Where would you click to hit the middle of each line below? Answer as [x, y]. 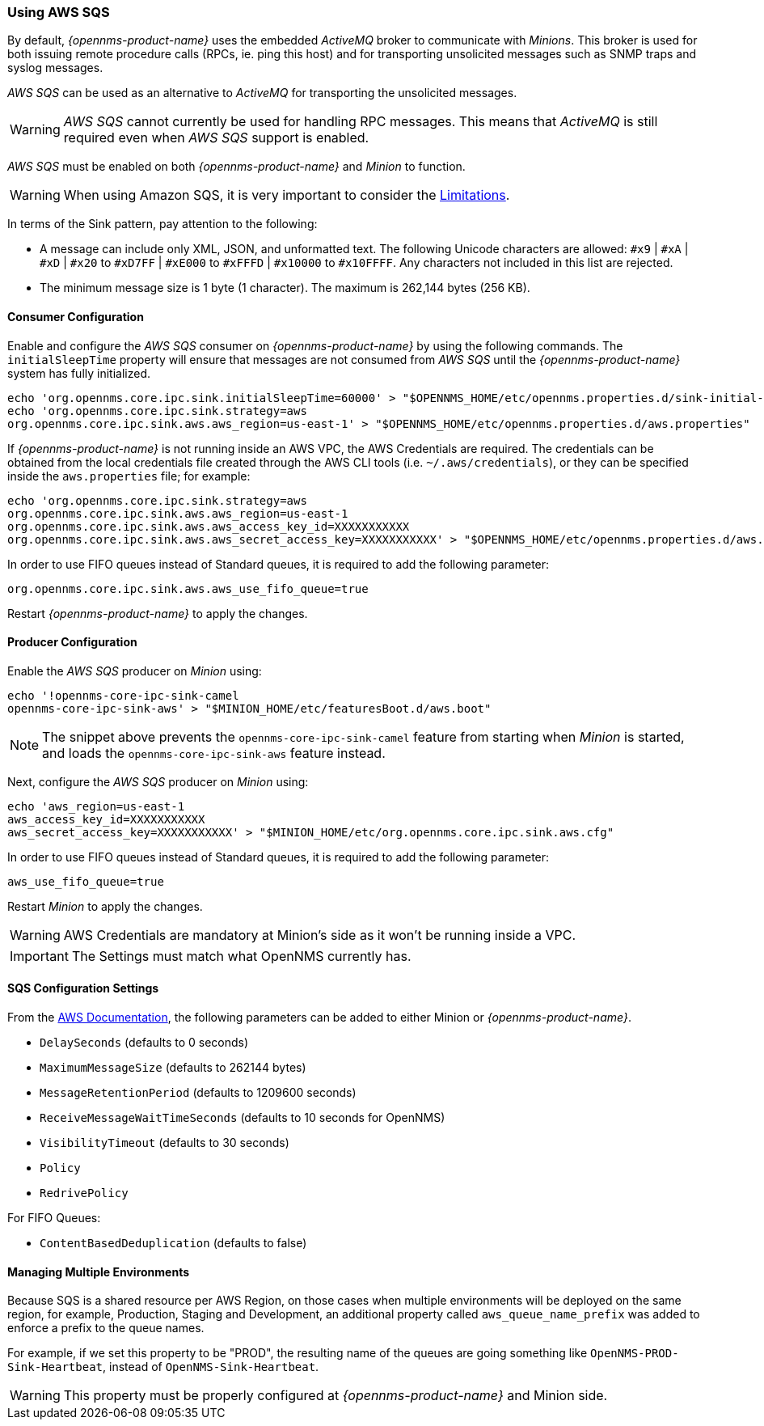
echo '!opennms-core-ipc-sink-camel [123, 695]
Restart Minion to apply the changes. [105, 906]
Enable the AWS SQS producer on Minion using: [135, 671]
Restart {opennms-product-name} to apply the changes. [158, 613]
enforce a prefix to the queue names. [106, 1328]
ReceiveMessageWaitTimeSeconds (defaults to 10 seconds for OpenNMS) [243, 1118]
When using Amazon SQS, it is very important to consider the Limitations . [287, 195]
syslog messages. [55, 68]
